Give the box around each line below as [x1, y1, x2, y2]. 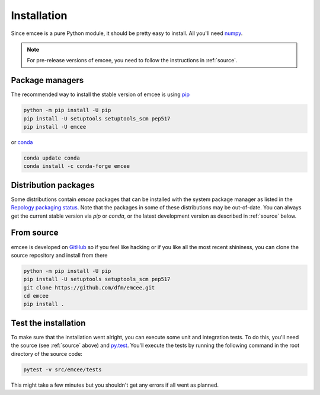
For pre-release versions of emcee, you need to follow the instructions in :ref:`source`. [27, 57, 238, 64]
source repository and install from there [11, 251, 108, 259]
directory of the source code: [11, 350, 83, 357]
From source [11, 228, 59, 238]
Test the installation [11, 318, 86, 328]
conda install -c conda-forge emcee [23, 163, 130, 170]
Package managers [11, 75, 84, 85]
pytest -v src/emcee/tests [23, 366, 102, 373]
